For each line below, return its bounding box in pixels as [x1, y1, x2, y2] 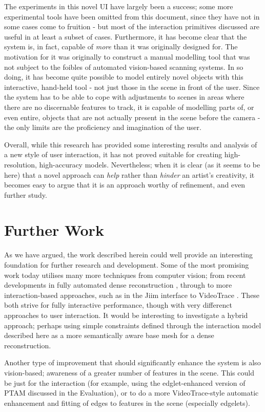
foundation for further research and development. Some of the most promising [4, 259, 249, 270]
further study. [4, 189, 47, 200]
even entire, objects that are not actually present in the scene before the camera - [4, 111, 260, 122]
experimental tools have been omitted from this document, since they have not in [4, 11, 260, 22]
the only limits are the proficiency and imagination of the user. [4, 122, 201, 133]
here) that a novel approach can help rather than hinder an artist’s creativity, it [4, 169, 255, 180]
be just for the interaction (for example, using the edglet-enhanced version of [4, 377, 246, 388]
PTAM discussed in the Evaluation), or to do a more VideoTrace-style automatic [4, 387, 259, 398]
